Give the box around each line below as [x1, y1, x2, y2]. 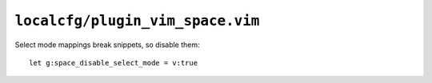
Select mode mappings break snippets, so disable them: [14, 40, 200, 49]
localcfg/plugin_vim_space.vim [14, 12, 260, 30]
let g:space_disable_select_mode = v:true [29, 58, 198, 67]
